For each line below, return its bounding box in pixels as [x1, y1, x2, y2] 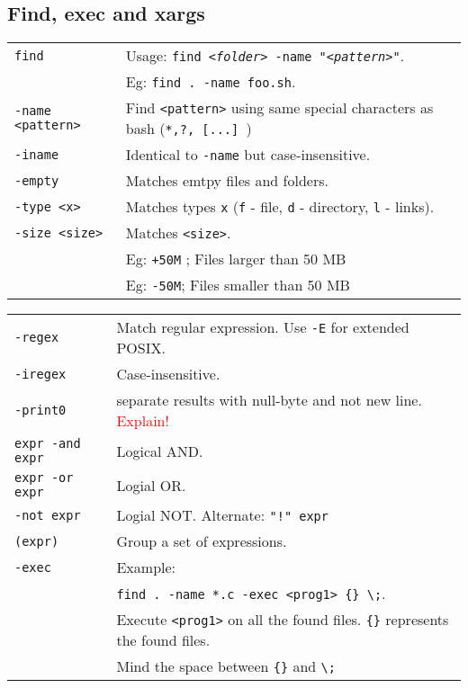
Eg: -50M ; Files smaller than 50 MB [125, 274, 350, 296]
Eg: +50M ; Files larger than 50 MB [125, 248, 346, 270]
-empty [14, 173, 59, 188]
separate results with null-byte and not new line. [116, 389, 422, 411]
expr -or [14, 470, 74, 486]
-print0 [14, 403, 67, 418]
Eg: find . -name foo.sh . [125, 71, 296, 93]
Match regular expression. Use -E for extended [116, 317, 409, 338]
